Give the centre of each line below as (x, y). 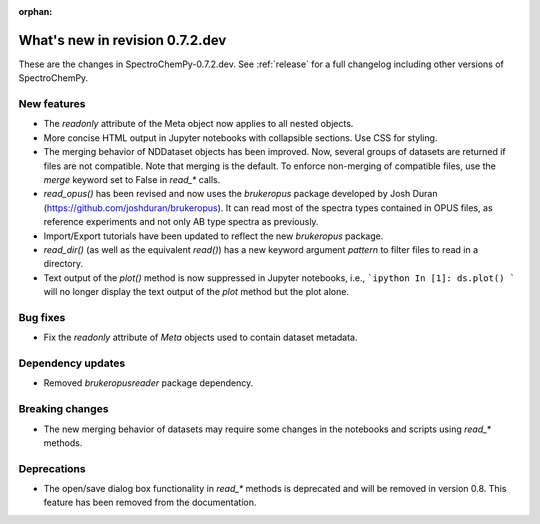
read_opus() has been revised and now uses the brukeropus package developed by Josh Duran (240, 194)
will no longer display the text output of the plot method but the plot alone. (196, 292)
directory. (63, 264)
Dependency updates (72, 363)
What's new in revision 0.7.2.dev (122, 40)
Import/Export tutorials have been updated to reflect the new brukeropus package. (213, 236)
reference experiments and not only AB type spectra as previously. (181, 222)
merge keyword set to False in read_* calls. (132, 179)
